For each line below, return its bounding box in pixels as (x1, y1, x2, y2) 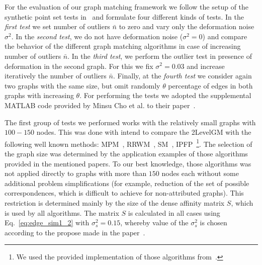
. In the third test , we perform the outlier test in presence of (67, 50, 252, 61)
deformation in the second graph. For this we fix (5, 60, 153, 71)
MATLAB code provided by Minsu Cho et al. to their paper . (5, 100, 196, 110)
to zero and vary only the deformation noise (119, 21, 254, 32)
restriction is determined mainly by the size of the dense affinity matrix (5, 197, 225, 208)
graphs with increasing (5, 90, 74, 101)
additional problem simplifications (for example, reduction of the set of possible (5, 178, 249, 188)
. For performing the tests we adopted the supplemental (79, 90, 251, 101)
